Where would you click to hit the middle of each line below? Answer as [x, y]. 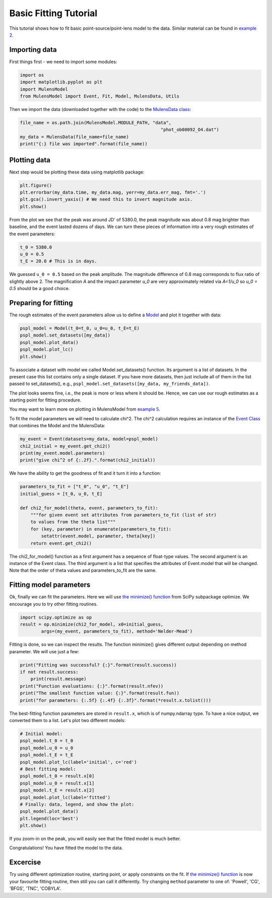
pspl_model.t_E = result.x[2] [57, 790]
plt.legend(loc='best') [49, 818]
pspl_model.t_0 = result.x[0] [57, 776]
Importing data [33, 50]
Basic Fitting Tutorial [53, 13]
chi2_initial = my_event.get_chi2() [65, 446]
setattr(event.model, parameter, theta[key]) [98, 536]
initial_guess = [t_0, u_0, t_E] [61, 494]
